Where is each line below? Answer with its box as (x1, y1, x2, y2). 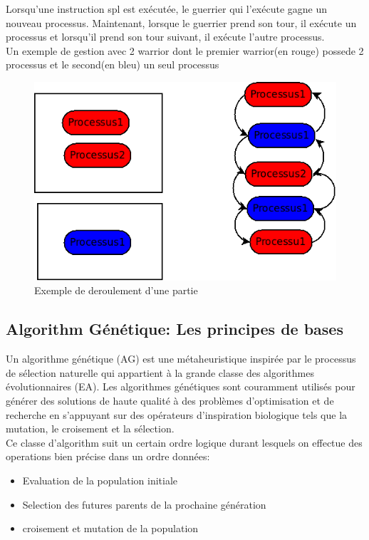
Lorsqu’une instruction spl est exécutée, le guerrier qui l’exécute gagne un (6, 1, 328, 16)
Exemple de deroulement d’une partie (34, 283, 198, 298)
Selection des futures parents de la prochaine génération (22, 497, 266, 512)
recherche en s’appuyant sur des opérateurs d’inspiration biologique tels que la (6, 407, 348, 422)
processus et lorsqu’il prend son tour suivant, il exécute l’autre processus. (6, 29, 325, 44)
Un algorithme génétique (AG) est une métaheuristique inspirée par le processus (6, 351, 356, 366)
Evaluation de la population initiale (22, 472, 178, 487)
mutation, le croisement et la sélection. (6, 421, 175, 436)
